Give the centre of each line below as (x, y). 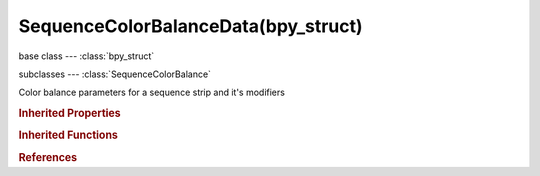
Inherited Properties (70, 113)
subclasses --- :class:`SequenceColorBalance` (115, 74)
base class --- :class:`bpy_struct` (86, 56)
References (48, 157)
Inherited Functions (68, 135)
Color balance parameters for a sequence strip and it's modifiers (151, 92)
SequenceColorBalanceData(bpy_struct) (191, 26)
